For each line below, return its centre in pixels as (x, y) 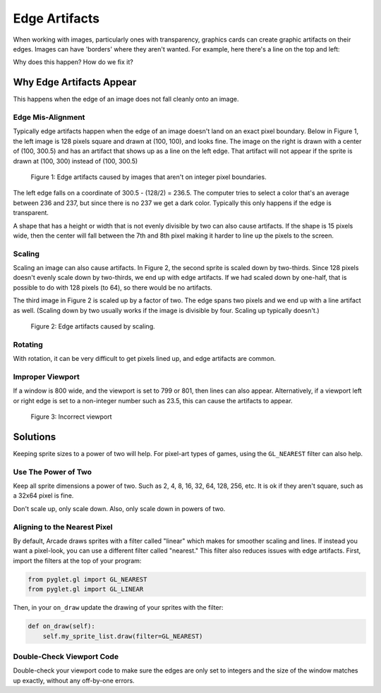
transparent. (31, 213)
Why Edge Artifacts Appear (75, 82)
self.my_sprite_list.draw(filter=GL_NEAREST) (123, 636)
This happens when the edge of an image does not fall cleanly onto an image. (126, 99)
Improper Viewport (47, 376)
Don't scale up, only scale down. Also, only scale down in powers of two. (119, 508)
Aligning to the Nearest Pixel (63, 527)
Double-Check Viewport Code (66, 656)
